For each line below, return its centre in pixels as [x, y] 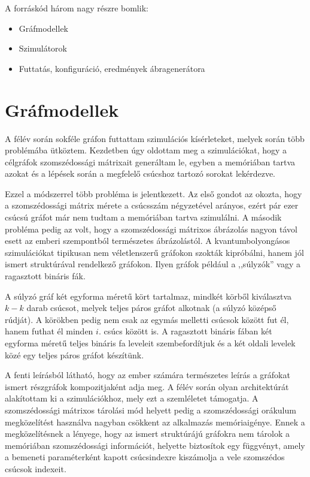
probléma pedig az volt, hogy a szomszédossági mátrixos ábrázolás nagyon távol [151, 229]
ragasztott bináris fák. [45, 276]
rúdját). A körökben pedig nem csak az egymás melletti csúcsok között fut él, [147, 319]
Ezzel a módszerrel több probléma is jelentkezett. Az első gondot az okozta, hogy [154, 193]
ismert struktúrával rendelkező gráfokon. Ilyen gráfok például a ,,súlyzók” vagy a [153, 264]
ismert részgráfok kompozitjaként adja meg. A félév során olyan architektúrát [147, 386]
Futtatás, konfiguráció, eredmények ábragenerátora [112, 68]
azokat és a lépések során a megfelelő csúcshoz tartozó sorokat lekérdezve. [140, 173]
